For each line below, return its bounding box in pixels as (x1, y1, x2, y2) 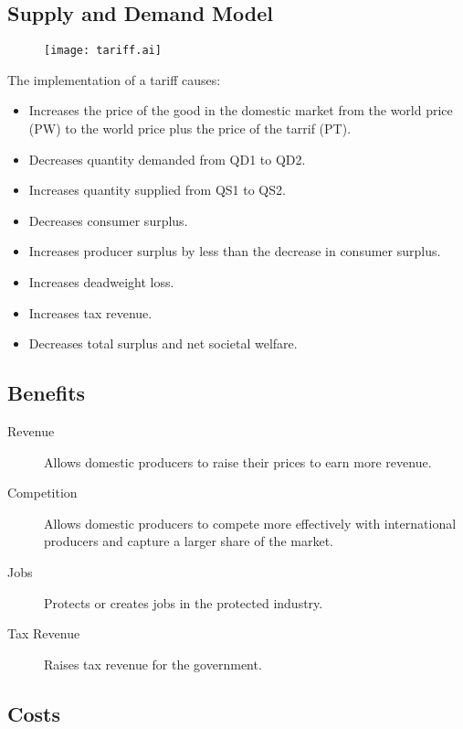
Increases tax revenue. (28, 303, 153, 322)
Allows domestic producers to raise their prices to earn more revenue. (44, 452, 432, 471)
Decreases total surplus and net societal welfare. (28, 334, 298, 353)
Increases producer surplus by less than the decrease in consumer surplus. (28, 241, 441, 261)
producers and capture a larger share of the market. (44, 531, 333, 551)
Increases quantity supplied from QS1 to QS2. (28, 180, 286, 199)
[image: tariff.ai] (44, 44, 162, 58)
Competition (7, 483, 78, 502)
